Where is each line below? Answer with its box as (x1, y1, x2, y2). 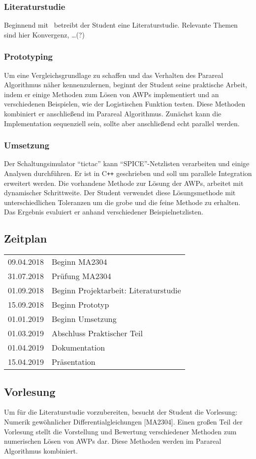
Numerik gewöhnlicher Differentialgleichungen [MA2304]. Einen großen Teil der (4, 417, 243, 427)
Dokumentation (51, 342, 105, 353)
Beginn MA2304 (51, 256, 107, 268)
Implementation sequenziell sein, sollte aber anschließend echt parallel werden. (4, 118, 240, 128)
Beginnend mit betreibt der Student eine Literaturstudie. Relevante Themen (4, 20, 238, 30)
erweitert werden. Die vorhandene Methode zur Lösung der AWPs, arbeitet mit (4, 177, 244, 188)
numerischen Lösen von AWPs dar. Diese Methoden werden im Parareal (4, 436, 222, 446)
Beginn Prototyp (51, 299, 109, 311)
